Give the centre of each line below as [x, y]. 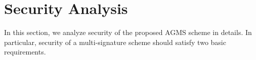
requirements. [25, 52]
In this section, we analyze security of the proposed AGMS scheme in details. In [128, 32]
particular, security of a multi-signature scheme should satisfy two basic [115, 42]
